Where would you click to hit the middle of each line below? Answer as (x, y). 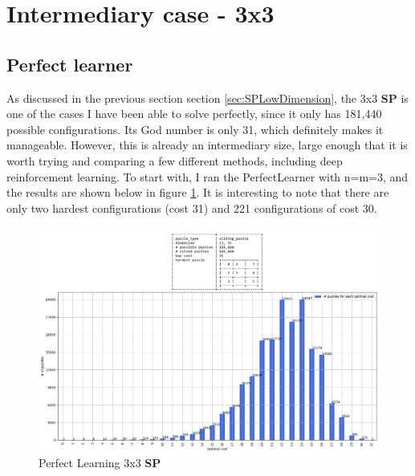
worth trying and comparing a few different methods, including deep (175, 160)
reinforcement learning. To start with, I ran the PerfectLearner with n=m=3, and (207, 176)
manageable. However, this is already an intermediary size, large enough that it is (207, 145)
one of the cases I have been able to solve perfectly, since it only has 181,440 (194, 114)
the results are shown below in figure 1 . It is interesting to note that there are (198, 192)
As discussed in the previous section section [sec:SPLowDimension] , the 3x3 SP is (207, 98)
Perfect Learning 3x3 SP (100, 463)
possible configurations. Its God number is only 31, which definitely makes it (195, 129)
